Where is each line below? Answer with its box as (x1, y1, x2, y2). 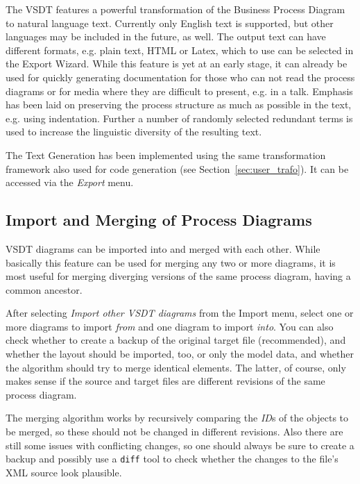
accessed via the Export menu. (6, 175, 134, 190)
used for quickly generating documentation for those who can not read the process (6, 69, 355, 84)
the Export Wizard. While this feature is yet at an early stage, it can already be (6, 56, 348, 71)
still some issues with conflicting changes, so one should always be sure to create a (6, 437, 354, 452)
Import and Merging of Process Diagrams (6, 209, 312, 231)
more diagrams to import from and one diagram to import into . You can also (6, 319, 334, 333)
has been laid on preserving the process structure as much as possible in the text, (6, 97, 352, 112)
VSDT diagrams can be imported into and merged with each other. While (6, 241, 320, 256)
